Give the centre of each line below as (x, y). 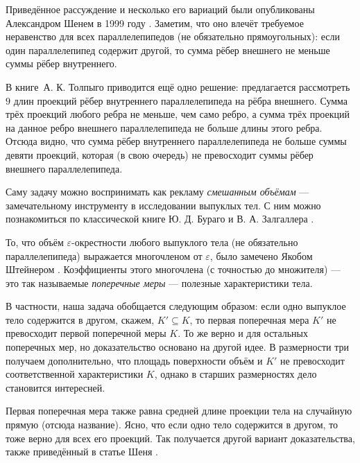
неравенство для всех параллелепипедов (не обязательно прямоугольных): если (173, 36)
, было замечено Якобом (261, 255)
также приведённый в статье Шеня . (82, 452)
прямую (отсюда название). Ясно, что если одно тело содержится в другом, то (172, 425)
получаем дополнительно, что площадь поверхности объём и (134, 360)
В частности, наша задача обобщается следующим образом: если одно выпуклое (176, 306)
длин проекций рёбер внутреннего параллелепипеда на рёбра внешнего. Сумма (181, 100)
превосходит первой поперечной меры (86, 333)
